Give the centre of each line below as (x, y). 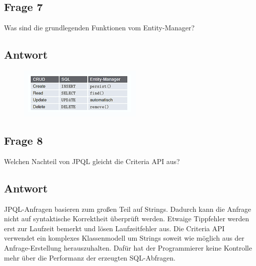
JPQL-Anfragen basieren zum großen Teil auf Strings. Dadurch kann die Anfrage (128, 209)
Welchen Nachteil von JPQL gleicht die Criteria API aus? (92, 161)
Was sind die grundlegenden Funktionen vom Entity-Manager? (99, 28)
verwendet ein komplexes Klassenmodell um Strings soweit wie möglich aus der (124, 238)
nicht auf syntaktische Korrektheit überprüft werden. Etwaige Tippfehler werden (127, 219)
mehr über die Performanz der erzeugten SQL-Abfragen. (90, 257)
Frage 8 (24, 140)
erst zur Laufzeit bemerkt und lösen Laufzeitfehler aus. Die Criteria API (114, 228)
